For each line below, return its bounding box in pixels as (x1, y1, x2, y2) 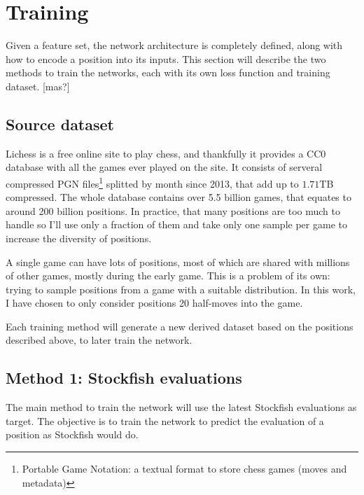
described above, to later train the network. (6, 333, 192, 347)
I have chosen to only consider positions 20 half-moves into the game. (6, 295, 303, 310)
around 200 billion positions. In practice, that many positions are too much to (6, 203, 341, 218)
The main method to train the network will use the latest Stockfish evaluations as (6, 400, 357, 414)
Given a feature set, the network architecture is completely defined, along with (6, 38, 343, 53)
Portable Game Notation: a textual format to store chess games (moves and (22, 461, 347, 476)
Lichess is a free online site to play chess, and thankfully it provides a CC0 (6, 146, 326, 160)
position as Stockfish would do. (6, 427, 139, 442)
